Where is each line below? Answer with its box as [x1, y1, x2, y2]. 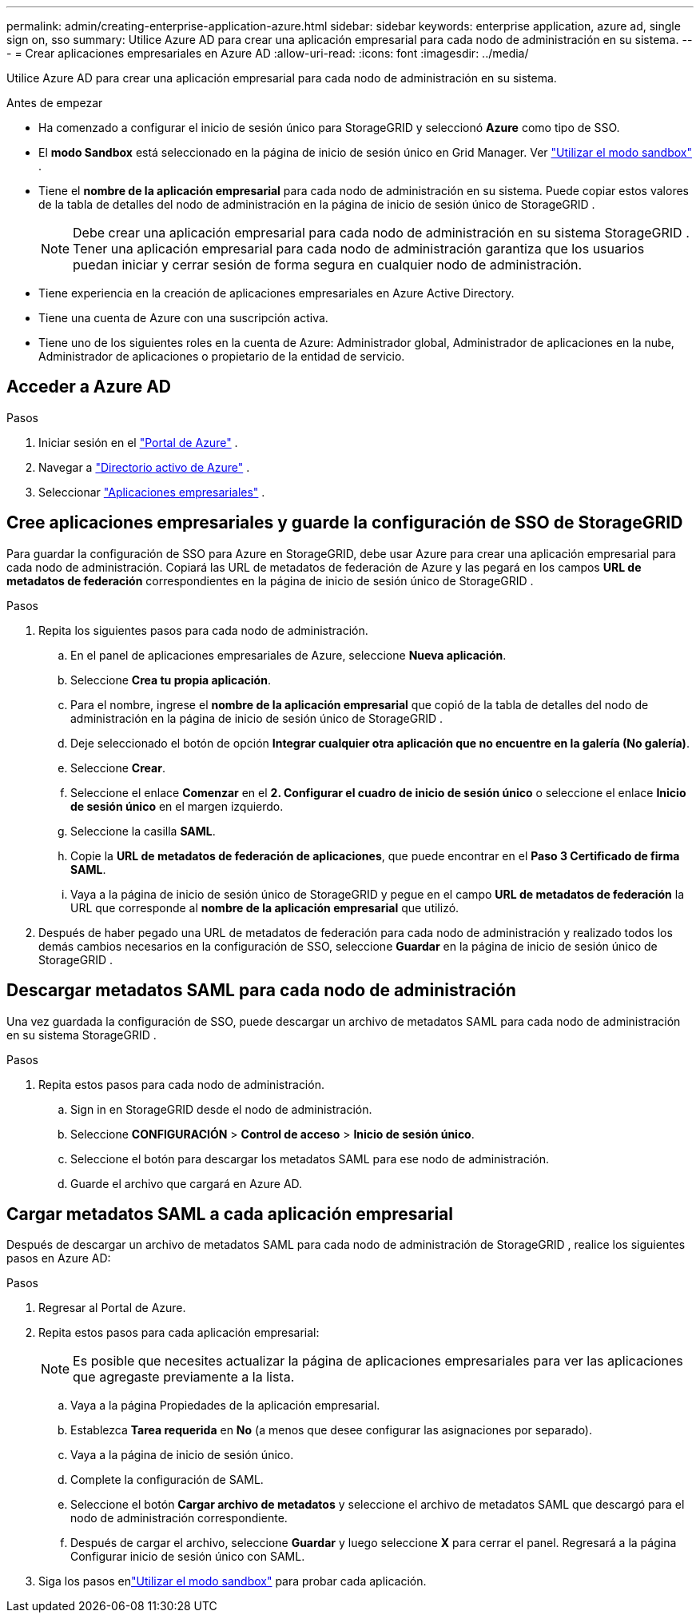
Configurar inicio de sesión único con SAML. [70, 1549, 305, 1564]
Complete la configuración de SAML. [70, 1473, 264, 1487]
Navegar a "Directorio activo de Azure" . [38, 460, 250, 474]
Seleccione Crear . [70, 760, 165, 775]
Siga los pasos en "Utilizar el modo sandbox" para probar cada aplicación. [38, 1574, 427, 1589]
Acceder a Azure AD [6, 377, 172, 397]
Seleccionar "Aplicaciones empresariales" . [38, 485, 265, 499]
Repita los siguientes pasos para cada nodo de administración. [38, 623, 368, 637]
